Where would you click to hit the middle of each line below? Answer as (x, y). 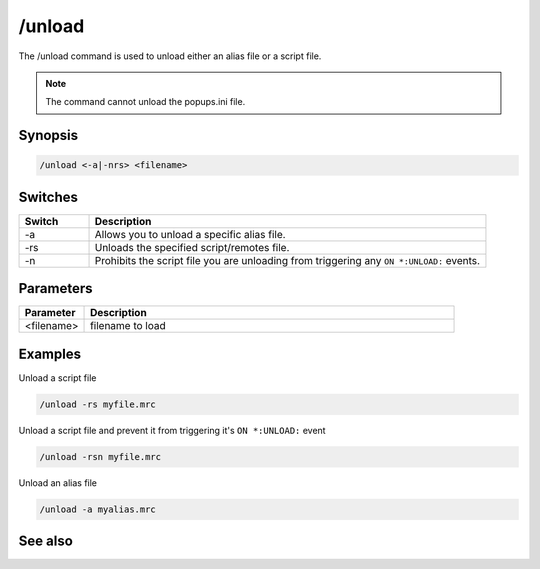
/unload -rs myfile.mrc (98, 404)
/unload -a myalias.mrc (98, 509)
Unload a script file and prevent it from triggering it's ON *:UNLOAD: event (172, 430)
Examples (50, 353)
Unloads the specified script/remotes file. (192, 247)
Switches (48, 196)
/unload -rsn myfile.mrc (100, 456)
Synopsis (48, 135)
